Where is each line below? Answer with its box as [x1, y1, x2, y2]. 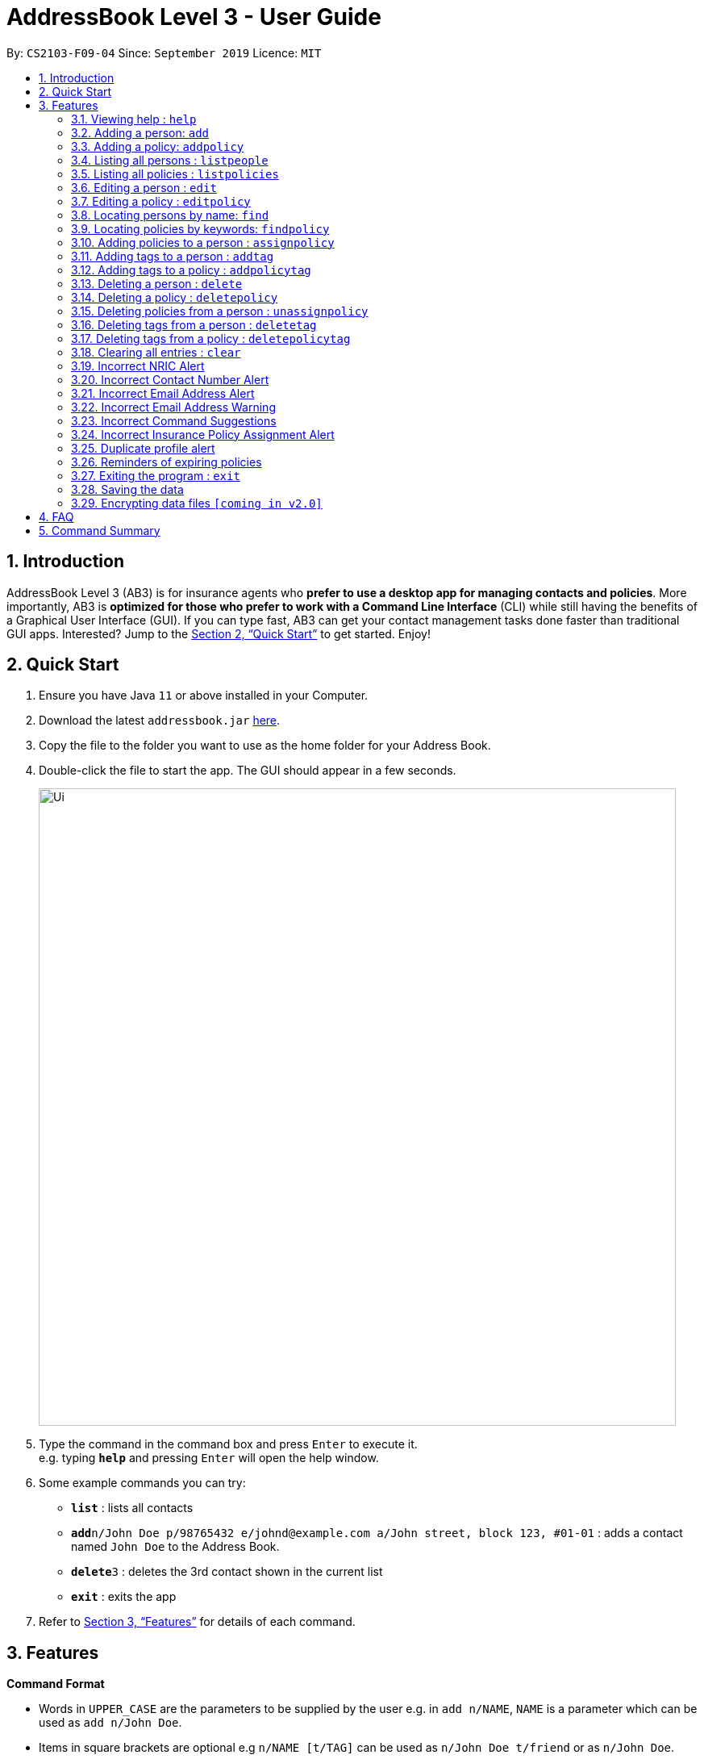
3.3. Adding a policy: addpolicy [71, 139, 244, 153]
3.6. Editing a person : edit [71, 180, 217, 194]
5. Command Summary [39, 523, 160, 537]
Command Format [6, 1677, 105, 1691]
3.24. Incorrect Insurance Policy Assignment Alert [71, 427, 335, 441]
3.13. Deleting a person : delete [71, 276, 243, 290]
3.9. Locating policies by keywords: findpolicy [71, 221, 330, 236]
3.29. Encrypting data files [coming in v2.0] [71, 495, 323, 510]
